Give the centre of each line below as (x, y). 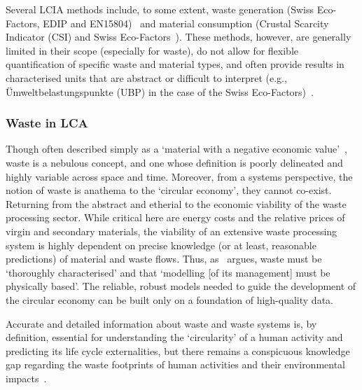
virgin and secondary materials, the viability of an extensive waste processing (172, 231)
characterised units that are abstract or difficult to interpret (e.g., (146, 77)
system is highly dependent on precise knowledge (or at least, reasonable (161, 245)
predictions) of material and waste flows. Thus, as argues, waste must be (164, 259)
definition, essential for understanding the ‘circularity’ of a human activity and (174, 337)
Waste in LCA (47, 123)
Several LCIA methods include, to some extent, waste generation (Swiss (160, 9)
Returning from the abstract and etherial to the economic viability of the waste (176, 203)
